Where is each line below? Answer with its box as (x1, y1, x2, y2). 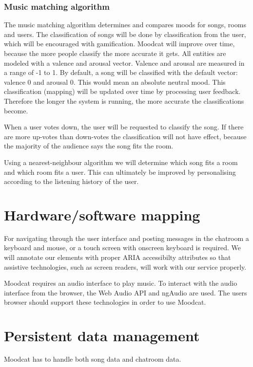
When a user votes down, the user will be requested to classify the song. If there (4, 122, 244, 132)
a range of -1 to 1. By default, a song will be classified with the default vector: (4, 67, 238, 77)
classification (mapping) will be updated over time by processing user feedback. (4, 86, 241, 96)
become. (4, 105, 28, 115)
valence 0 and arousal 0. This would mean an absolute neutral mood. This (4, 76, 226, 87)
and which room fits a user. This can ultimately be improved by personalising (4, 166, 236, 177)
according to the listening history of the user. (4, 176, 139, 186)
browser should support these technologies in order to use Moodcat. (4, 297, 206, 307)
